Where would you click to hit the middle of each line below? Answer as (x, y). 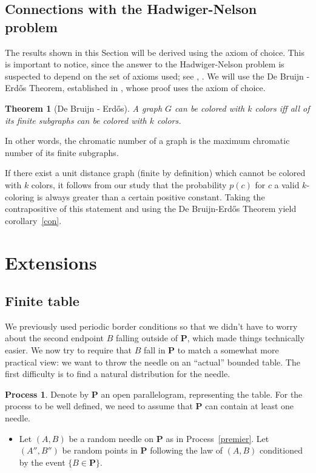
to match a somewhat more (228, 350)
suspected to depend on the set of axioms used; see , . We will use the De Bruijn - (157, 76)
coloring (20, 196)
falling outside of (147, 338)
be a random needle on (111, 438)
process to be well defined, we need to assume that (99, 406)
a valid (287, 184)
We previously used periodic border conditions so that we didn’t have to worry (151, 326)
